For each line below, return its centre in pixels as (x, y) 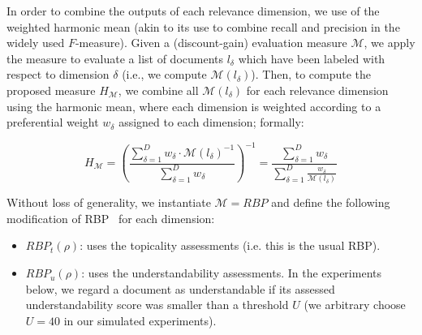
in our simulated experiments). (140, 320)
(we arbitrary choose (355, 305)
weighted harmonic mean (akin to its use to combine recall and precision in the (203, 26)
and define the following (331, 202)
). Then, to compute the (311, 74)
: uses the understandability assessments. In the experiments (231, 273)
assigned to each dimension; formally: (211, 122)
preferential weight (53, 122)
